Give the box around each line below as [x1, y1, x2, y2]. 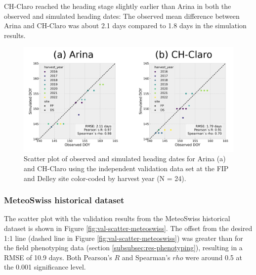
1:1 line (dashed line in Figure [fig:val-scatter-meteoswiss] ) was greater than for [4, 232, 243, 243]
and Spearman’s [122, 252, 171, 262]
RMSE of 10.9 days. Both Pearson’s [4, 252, 112, 262]
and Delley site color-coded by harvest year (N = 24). [24, 173, 186, 183]
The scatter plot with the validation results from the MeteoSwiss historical [4, 213, 230, 224]
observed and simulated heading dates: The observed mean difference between [4, 10, 240, 21]
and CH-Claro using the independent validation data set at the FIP [24, 163, 229, 173]
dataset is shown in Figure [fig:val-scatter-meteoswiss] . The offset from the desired [4, 223, 253, 233]
